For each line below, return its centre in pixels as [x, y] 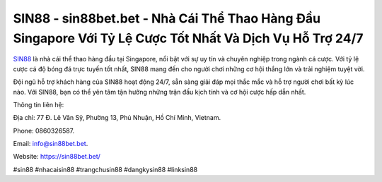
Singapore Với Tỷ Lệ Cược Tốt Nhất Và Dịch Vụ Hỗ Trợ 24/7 [188, 38]
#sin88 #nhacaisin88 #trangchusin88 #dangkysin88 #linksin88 [105, 169]
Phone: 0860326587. [44, 131]
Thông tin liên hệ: [39, 104]
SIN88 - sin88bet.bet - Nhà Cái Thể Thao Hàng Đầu [167, 18]
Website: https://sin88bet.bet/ [57, 157]
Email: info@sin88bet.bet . [51, 144]
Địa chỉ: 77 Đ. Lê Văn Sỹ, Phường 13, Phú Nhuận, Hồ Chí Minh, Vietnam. [117, 118]
